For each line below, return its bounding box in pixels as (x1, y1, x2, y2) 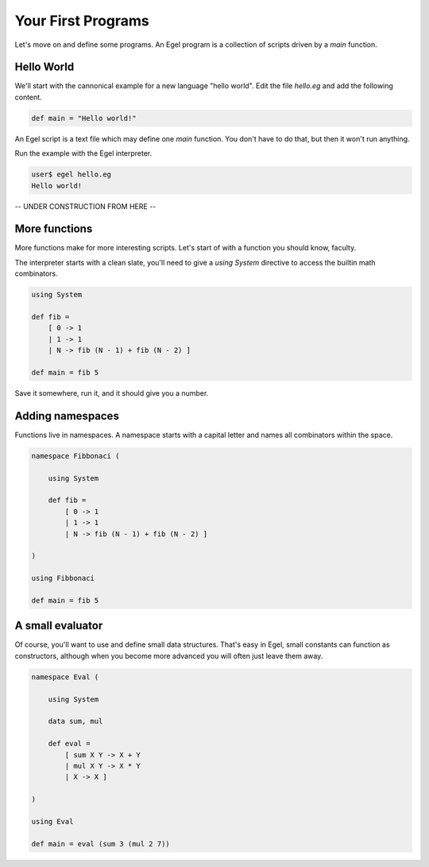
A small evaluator (14, 619, 103, 633)
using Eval (31, 817, 74, 826)
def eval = (48, 739, 91, 749)
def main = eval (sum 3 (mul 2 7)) (31, 839, 170, 848)
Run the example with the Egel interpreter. (14, 149, 153, 158)
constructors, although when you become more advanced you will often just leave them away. (14, 651, 323, 660)
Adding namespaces (14, 409, 119, 423)
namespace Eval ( (31, 672, 99, 681)
